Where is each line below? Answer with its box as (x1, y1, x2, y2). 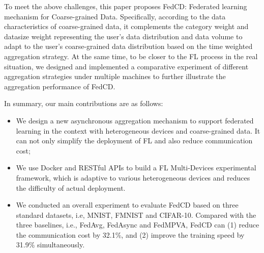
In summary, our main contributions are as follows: (4, 98, 163, 109)
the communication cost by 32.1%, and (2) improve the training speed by (16, 229, 245, 240)
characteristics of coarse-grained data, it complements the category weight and (4, 21, 249, 32)
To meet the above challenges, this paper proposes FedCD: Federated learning (4, 1, 247, 11)
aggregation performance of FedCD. (4, 81, 115, 91)
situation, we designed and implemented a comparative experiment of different (4, 61, 249, 71)
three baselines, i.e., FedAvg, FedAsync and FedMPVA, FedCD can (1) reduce (16, 219, 259, 230)
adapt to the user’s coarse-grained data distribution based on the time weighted (4, 41, 253, 52)
